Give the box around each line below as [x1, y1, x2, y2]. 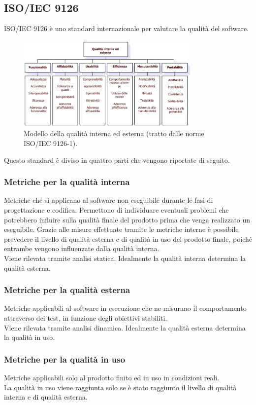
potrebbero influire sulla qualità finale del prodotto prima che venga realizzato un [4, 214, 251, 224]
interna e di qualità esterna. [4, 392, 88, 402]
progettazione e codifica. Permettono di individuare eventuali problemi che [4, 205, 229, 215]
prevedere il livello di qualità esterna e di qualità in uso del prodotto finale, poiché [4, 233, 252, 244]
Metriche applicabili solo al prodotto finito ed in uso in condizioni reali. [4, 372, 220, 382]
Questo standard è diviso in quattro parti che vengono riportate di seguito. [4, 154, 230, 165]
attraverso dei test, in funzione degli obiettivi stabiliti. [4, 313, 167, 323]
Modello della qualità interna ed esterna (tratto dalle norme [24, 128, 204, 139]
